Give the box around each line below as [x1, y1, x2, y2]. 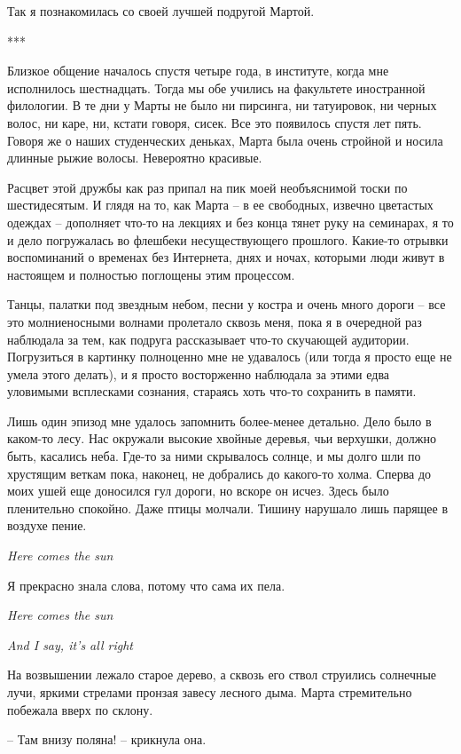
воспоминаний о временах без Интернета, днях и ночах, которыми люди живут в [7, 248, 445, 266]
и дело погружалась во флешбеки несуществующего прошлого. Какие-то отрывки [7, 230, 449, 249]
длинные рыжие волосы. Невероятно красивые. [7, 148, 262, 167]
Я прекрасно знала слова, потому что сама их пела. [7, 575, 285, 594]
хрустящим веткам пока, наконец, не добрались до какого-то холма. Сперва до [7, 464, 432, 482]
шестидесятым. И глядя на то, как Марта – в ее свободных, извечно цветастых [7, 195, 434, 214]
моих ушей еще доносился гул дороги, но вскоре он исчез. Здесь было [7, 481, 389, 500]
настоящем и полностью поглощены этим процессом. [7, 265, 295, 283]
